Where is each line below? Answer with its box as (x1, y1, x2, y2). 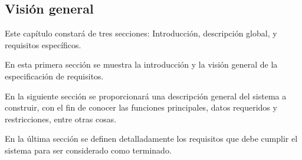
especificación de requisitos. (5, 69, 104, 82)
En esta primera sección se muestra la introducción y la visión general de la (5, 58, 278, 71)
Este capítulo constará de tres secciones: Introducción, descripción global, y (5, 27, 277, 39)
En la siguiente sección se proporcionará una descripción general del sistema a (5, 89, 287, 102)
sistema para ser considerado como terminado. (5, 144, 172, 156)
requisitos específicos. (5, 38, 81, 51)
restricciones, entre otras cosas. (5, 112, 117, 125)
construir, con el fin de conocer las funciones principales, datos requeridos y (5, 101, 277, 114)
